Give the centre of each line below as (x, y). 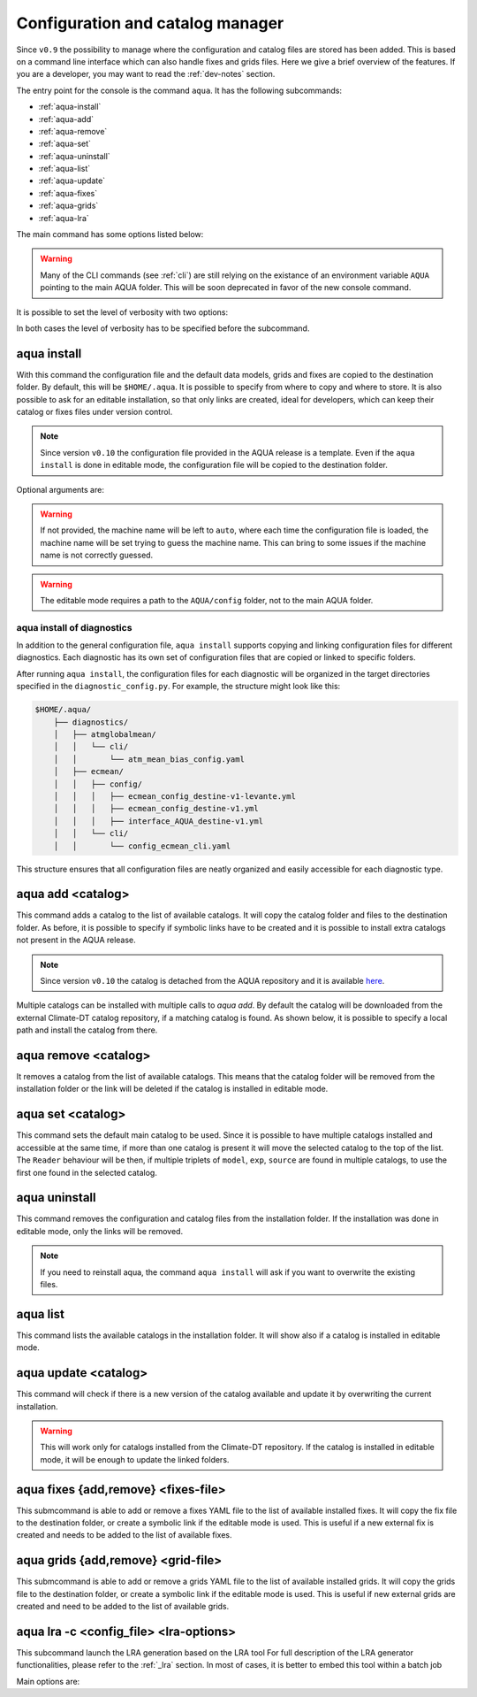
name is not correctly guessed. (97, 555)
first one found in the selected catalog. (87, 1172)
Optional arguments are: (61, 489)
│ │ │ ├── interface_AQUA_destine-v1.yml (159, 821)
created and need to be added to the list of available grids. (123, 1607)
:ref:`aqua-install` (70, 107)
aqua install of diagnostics (74, 627)
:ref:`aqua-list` (64, 169)
